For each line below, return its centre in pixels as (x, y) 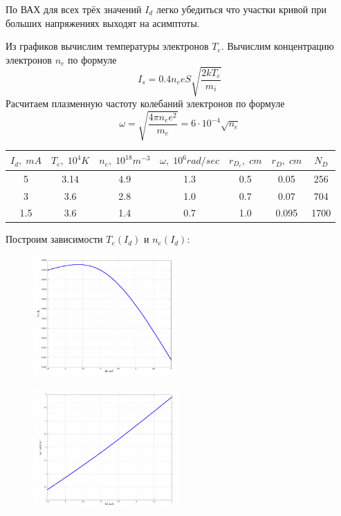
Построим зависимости (54, 239)
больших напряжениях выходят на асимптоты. (103, 22)
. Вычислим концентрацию (277, 46)
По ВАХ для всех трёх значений (74, 9)
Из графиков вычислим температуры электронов (107, 46)
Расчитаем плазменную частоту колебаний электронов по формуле (145, 103)
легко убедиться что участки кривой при (241, 9)
